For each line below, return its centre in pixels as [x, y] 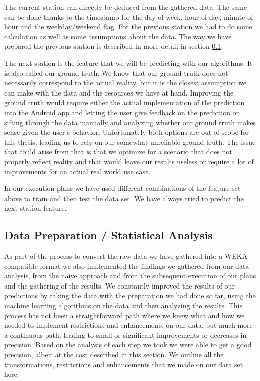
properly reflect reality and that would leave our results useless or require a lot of [129, 161]
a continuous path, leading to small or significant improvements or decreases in [125, 335]
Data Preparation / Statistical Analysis [108, 235]
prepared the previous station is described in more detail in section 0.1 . [114, 46]
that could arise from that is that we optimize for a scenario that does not [118, 152]
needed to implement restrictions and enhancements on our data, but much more [128, 325]
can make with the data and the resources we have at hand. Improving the [119, 92]
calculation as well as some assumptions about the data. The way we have [118, 36]
